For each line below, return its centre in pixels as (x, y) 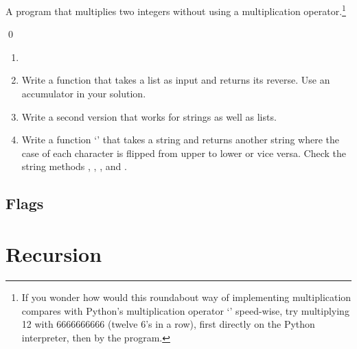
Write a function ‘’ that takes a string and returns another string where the (181, 140)
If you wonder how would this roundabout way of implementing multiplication (186, 297)
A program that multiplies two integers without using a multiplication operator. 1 (176, 10)
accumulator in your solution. (84, 94)
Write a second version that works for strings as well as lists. (149, 116)
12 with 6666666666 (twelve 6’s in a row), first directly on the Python (168, 324)
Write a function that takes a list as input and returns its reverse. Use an (176, 80)
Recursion (54, 253)
